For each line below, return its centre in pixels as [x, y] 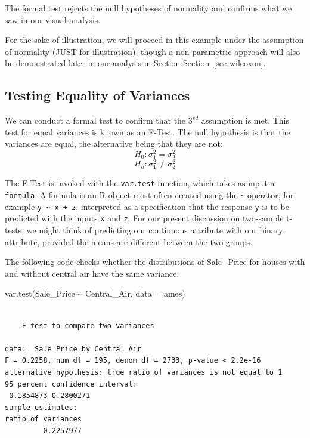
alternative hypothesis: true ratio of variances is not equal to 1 [144, 372]
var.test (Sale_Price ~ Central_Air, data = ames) [95, 293]
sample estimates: [41, 407]
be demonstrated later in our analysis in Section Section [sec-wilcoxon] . [135, 63]
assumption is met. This [245, 120]
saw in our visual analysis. [53, 19]
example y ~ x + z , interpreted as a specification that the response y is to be [147, 206]
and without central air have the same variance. [92, 273]
